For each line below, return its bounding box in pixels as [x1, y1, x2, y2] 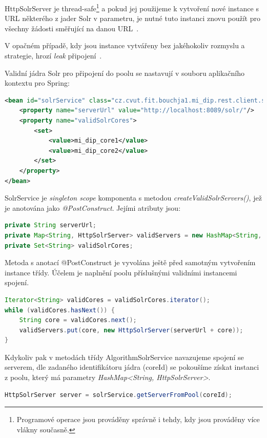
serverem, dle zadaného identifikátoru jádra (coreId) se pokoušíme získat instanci [5, 362, 259, 372]
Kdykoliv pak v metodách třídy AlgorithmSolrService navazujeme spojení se [5, 351, 244, 362]
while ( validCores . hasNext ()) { [5, 306, 115, 314]
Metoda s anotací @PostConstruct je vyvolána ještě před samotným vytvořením [5, 257, 256, 268]
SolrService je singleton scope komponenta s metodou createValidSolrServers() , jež [5, 192, 262, 203]
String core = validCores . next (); [19, 316, 137, 324]
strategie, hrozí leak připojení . [5, 50, 102, 61]
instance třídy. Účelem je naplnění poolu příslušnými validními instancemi [5, 267, 237, 277]
